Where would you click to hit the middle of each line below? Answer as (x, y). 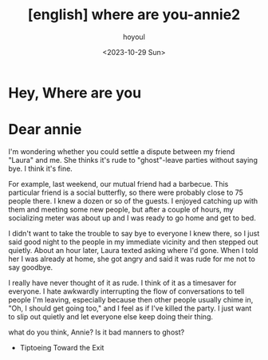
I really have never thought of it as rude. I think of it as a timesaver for (122, 283)
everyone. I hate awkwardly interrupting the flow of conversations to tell (126, 291)
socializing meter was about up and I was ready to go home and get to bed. (132, 218)
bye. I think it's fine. (41, 168)
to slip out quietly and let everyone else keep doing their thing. (111, 316)
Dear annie (45, 130)
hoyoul (134, 37)
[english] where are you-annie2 (134, 15)
